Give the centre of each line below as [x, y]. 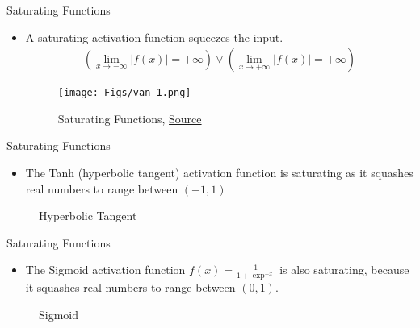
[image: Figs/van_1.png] [124, 93]
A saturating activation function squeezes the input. [154, 37]
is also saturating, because [344, 270]
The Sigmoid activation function [105, 270]
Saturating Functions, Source [130, 118]
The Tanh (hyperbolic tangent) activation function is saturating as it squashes [219, 173]
